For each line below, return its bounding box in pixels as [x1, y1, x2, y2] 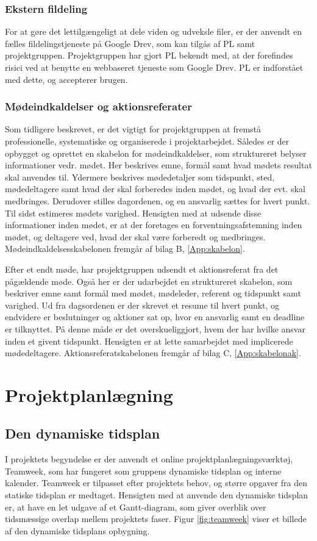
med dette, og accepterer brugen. [5, 73, 128, 85]
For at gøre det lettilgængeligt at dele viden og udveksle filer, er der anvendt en [5, 25, 302, 38]
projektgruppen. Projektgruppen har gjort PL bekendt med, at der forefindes [5, 49, 293, 62]
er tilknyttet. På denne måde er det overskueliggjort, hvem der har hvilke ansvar [5, 322, 305, 335]
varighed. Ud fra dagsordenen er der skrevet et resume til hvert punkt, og [5, 298, 280, 311]
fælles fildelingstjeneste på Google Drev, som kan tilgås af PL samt [5, 37, 255, 49]
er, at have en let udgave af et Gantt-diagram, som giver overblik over [5, 500, 266, 513]
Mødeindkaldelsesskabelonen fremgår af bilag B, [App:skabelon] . [5, 242, 245, 255]
